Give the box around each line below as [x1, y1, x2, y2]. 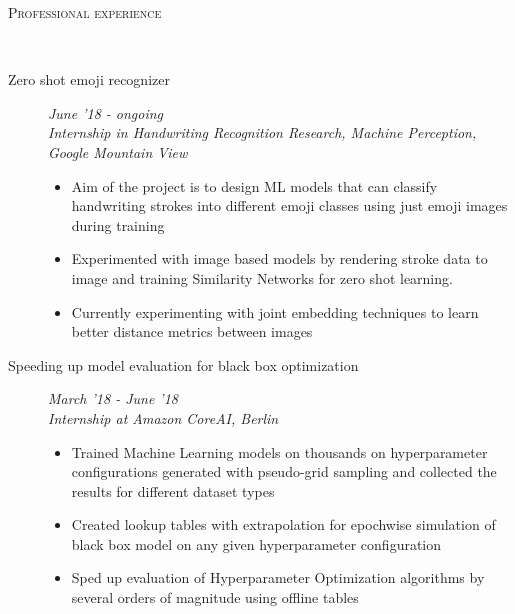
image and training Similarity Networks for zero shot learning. [71, 267, 453, 288]
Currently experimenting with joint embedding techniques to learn [71, 301, 479, 322]
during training [71, 214, 165, 235]
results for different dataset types [71, 480, 275, 501]
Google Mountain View [48, 141, 188, 162]
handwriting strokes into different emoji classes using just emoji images [71, 195, 508, 216]
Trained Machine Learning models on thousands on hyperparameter [71, 441, 488, 462]
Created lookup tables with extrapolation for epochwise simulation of [71, 514, 496, 535]
